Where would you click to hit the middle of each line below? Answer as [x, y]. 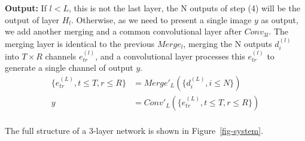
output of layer [32, 19]
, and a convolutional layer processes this [170, 56]
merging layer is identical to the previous [80, 43]
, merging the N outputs [228, 43]
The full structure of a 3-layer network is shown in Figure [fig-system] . [134, 131]
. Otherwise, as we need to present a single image [161, 19]
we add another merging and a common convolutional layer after [123, 31]
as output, [280, 19]
